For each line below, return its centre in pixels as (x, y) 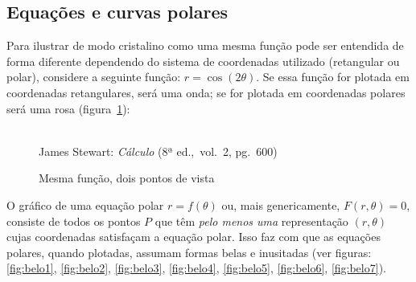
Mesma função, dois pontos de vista (127, 178)
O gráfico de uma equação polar (85, 204)
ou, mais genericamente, (281, 204)
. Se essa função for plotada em (333, 77)
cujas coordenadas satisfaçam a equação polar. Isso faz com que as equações (194, 237)
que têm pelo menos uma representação (251, 221)
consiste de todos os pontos (74, 221)
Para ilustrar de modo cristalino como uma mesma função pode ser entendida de (205, 45)
